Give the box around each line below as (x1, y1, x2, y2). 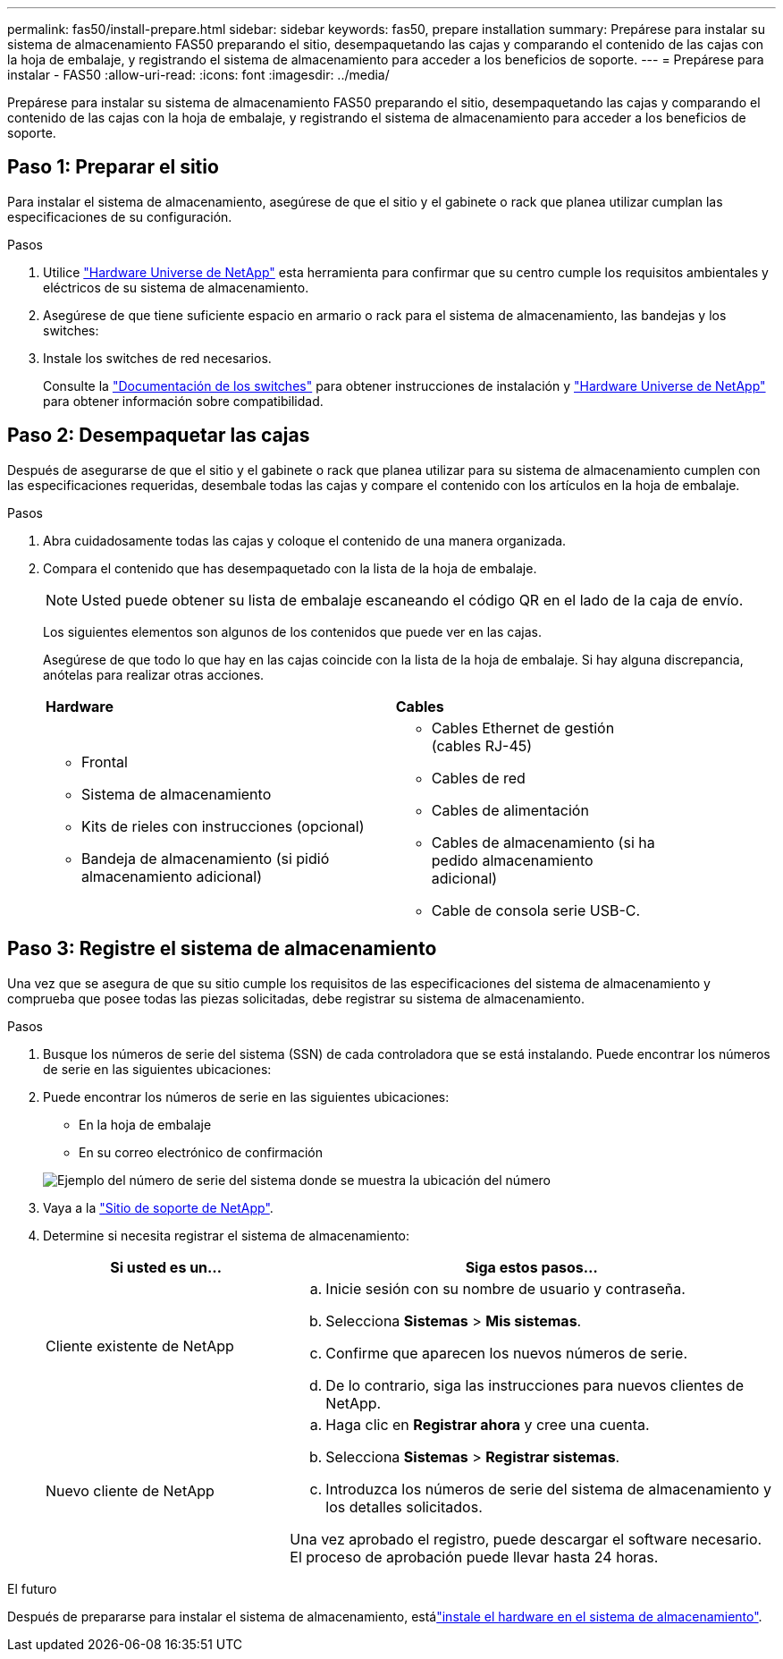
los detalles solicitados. (325, 1497, 483, 1516)
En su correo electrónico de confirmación (79, 1144, 323, 1160)
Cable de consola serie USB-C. (431, 901, 641, 919)
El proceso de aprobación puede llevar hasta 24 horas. (290, 1547, 659, 1566)
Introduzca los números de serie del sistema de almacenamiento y (325, 1479, 771, 1498)
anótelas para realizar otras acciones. (43, 666, 265, 682)
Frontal (81, 752, 128, 771)
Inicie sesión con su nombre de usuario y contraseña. (325, 1279, 686, 1298)
